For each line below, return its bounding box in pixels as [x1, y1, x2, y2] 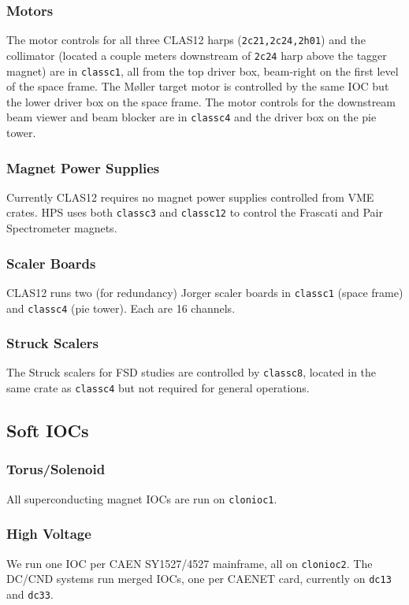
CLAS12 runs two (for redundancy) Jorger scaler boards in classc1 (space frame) [6, 284, 403, 300]
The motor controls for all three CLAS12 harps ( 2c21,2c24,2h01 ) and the [6, 32, 366, 48]
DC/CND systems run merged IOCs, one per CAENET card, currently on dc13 [6, 570, 392, 587]
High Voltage [6, 524, 91, 544]
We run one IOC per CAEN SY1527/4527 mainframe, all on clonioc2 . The [6, 555, 373, 571]
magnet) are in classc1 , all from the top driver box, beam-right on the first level [6, 62, 399, 79]
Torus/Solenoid [6, 459, 106, 479]
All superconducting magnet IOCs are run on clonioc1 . [6, 490, 277, 507]
